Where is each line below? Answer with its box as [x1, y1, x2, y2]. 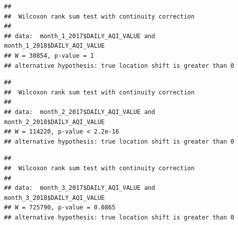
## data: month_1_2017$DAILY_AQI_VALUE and [4, 32, 155, 40]
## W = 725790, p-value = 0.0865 [4, 204, 115, 211]
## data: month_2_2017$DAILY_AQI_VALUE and [4, 108, 155, 116]
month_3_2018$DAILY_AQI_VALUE [4, 194, 105, 201]
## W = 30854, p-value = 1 [4, 52, 94, 59]
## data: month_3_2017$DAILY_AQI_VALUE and [4, 184, 155, 192]
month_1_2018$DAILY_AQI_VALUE [4, 42, 105, 50]
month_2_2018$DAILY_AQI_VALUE [4, 118, 105, 126]
